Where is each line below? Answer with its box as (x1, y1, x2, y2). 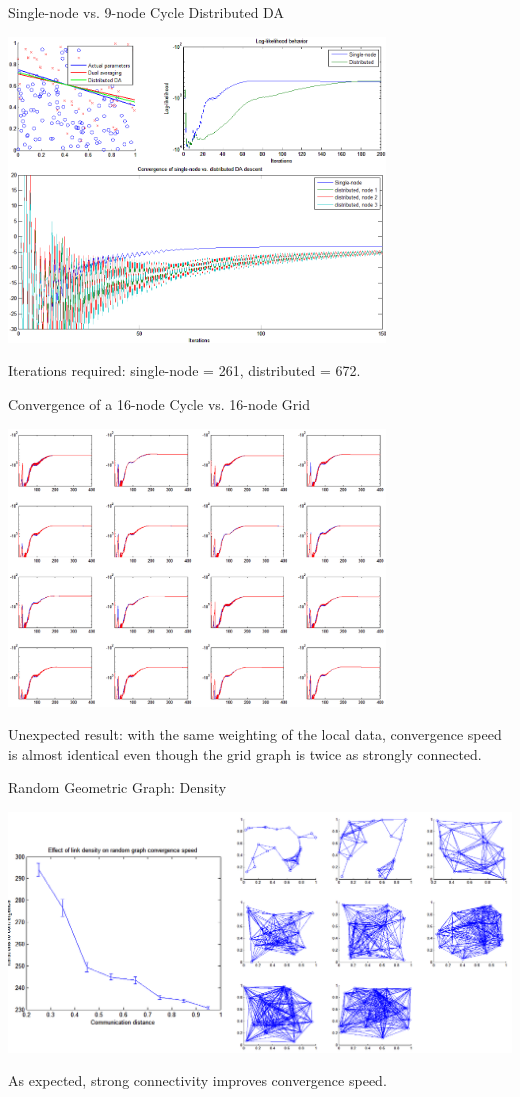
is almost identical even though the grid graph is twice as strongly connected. (8, 743, 482, 764)
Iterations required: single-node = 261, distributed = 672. (8, 360, 361, 381)
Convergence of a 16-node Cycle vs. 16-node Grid (8, 393, 311, 414)
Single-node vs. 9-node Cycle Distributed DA (8, 2, 284, 22)
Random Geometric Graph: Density (8, 777, 227, 798)
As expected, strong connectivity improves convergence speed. (8, 1070, 387, 1091)
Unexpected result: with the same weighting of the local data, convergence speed (8, 724, 502, 745)
